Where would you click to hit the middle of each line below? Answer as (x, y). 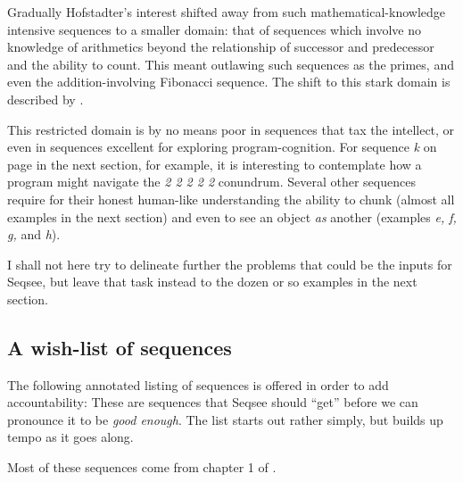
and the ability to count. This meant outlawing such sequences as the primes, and (231, 64)
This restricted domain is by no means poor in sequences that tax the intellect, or (231, 129)
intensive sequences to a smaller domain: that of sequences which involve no (215, 29)
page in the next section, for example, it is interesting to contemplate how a (215, 164)
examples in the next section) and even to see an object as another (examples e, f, (232, 216)
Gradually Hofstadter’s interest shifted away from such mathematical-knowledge (227, 12)
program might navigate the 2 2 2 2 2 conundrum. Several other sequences (211, 182)
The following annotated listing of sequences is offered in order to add (198, 384)
